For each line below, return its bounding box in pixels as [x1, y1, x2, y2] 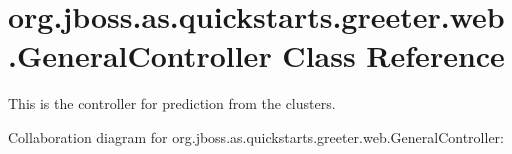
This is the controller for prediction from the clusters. [8, 93, 336, 114]
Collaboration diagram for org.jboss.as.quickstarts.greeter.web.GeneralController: [8, 126, 504, 147]
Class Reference [282, 35, 505, 76]
